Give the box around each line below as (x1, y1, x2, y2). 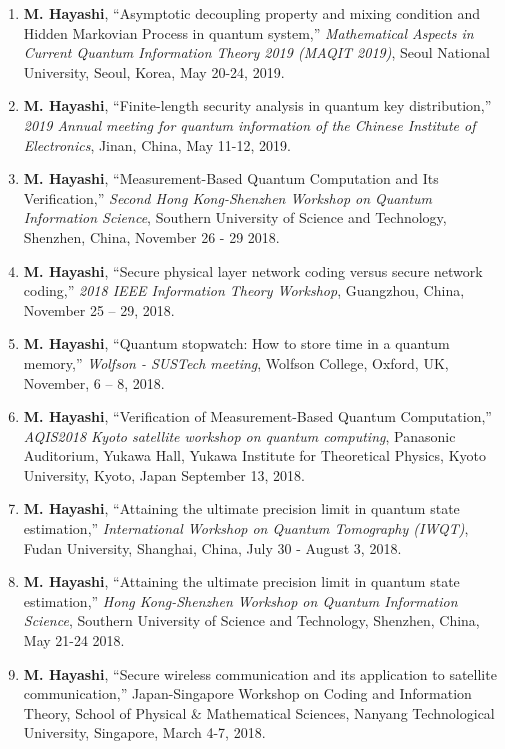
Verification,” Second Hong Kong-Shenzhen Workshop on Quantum (23, 187, 432, 208)
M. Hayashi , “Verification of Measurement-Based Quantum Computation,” (23, 406, 492, 427)
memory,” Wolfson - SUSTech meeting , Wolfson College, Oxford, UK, (23, 352, 449, 373)
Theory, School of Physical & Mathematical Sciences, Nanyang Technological (23, 702, 495, 723)
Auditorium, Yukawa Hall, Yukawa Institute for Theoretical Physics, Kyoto (23, 445, 486, 466)
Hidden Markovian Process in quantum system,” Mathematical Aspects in (23, 22, 474, 43)
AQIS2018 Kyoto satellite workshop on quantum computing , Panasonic (23, 425, 456, 446)
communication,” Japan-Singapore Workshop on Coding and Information (23, 683, 472, 704)
